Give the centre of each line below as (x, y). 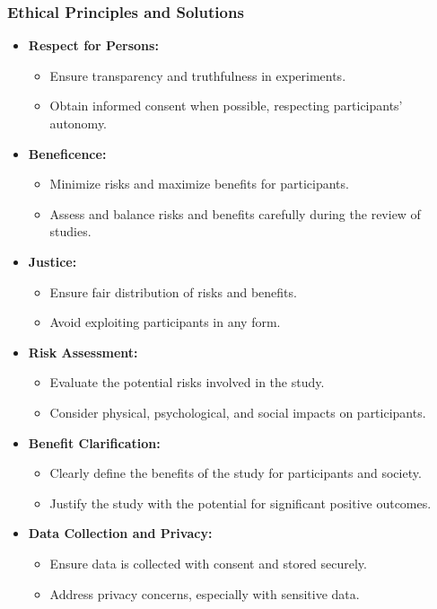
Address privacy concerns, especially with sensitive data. (205, 593)
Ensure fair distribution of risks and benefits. (173, 291)
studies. (70, 231)
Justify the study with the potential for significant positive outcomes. (240, 503)
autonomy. (78, 123)
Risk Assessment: (83, 352)
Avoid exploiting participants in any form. (165, 322)
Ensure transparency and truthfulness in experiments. (198, 75)
